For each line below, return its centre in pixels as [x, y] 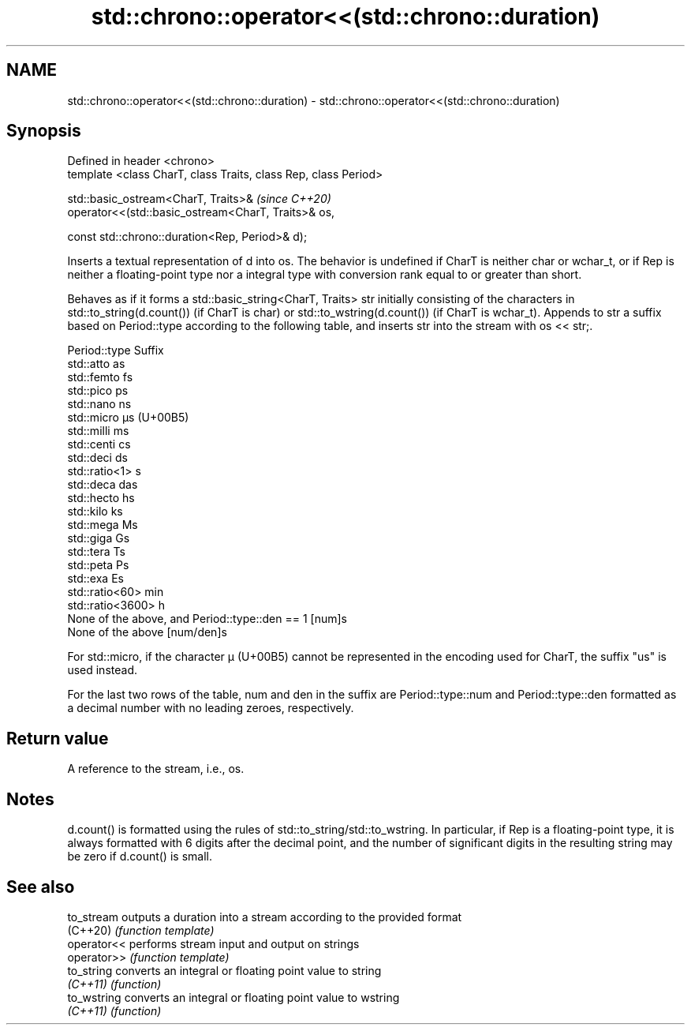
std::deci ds [97, 458]
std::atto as [96, 364]
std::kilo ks [95, 512]
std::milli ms [98, 431]
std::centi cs [99, 444]
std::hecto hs [101, 498]
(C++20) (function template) [141, 930]
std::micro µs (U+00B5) [128, 418]
